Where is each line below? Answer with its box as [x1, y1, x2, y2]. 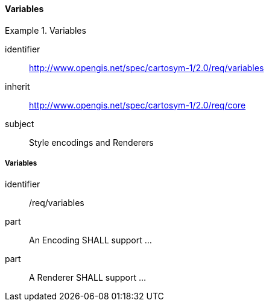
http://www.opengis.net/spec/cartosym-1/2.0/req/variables [29, 62, 264, 73]
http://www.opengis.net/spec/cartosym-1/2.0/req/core [29, 99, 246, 110]
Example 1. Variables [5, 25, 86, 36]
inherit [5, 81, 30, 92]
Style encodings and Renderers [29, 137, 154, 148]
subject [5, 118, 34, 129]
